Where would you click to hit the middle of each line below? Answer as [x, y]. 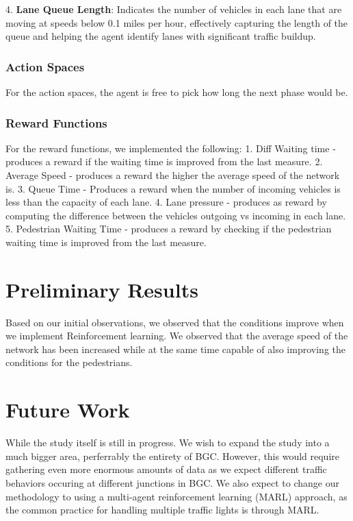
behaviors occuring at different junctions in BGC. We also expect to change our [172, 482]
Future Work [68, 410]
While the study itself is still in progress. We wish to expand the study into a [168, 443]
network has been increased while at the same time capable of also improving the [175, 349]
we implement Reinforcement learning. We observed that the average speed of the [177, 336]
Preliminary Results [102, 289]
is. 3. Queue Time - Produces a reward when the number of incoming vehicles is [173, 188]
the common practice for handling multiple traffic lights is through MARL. [162, 510]
